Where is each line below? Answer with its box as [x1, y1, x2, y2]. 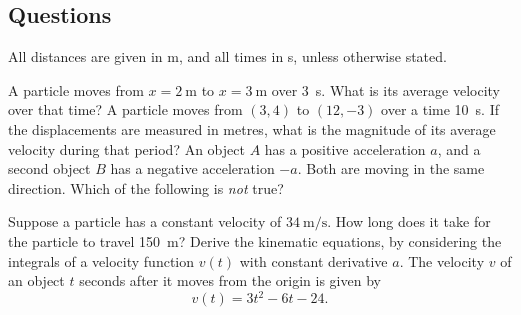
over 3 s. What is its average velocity [271, 79, 501, 100]
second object [8, 158, 91, 179]
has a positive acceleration [264, 138, 426, 159]
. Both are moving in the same [297, 158, 485, 179]
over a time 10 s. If [381, 99, 500, 120]
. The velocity [399, 250, 485, 271]
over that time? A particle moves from [8, 99, 243, 120]
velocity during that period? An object [8, 138, 245, 159]
